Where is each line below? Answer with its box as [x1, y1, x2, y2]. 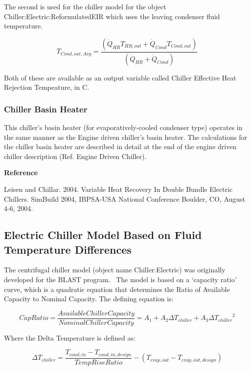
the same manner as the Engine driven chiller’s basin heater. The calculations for [4, 132, 247, 142]
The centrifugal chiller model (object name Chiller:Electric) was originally [4, 264, 226, 275]
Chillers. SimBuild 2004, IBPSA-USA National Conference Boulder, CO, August [4, 193, 246, 204]
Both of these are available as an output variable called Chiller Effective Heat [4, 72, 236, 82]
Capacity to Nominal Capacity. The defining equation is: [4, 293, 174, 304]
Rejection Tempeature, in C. [4, 82, 90, 92]
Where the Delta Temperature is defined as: [4, 332, 136, 343]
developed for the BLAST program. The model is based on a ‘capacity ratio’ [4, 274, 237, 284]
